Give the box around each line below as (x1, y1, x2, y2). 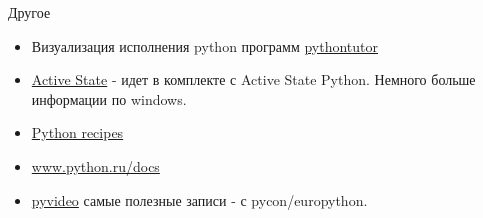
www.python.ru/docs (31, 155, 160, 176)
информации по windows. (31, 88, 187, 109)
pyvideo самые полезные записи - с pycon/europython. (31, 189, 368, 210)
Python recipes (31, 122, 124, 143)
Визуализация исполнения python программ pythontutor (31, 35, 378, 56)
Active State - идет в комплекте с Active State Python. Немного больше (31, 69, 476, 90)
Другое (8, 2, 51, 22)
